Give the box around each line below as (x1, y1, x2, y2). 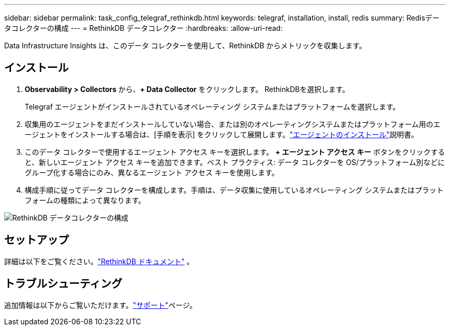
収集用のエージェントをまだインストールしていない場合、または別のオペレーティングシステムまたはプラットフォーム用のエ (25, 119, 441, 129)
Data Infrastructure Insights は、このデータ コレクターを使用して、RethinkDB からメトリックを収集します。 (4, 41, 366, 50)
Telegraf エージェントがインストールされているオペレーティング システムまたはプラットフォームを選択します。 (25, 102, 400, 111)
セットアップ (4, 233, 69, 247)
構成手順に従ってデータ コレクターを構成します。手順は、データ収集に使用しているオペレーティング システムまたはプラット (25, 185, 444, 194)
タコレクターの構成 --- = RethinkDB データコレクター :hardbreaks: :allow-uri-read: (4, 24, 283, 32)
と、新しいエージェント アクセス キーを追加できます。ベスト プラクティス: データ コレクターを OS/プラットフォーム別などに (25, 157, 445, 167)
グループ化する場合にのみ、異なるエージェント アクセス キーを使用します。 (25, 168, 279, 177)
